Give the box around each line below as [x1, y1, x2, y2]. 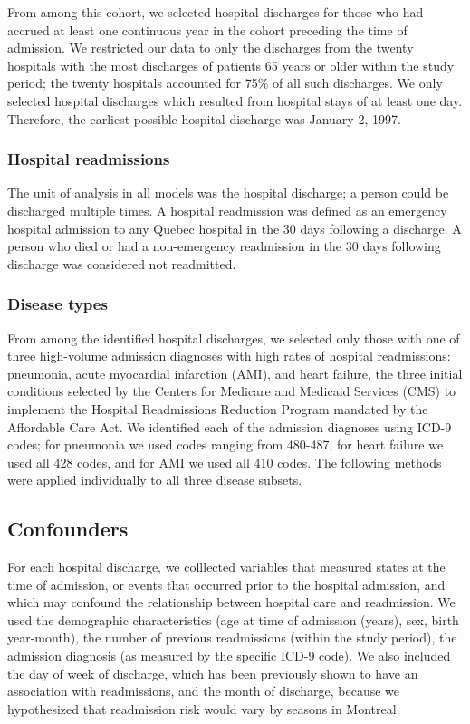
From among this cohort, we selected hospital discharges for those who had [7, 3, 424, 21]
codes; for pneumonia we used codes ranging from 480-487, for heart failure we [7, 435, 444, 454]
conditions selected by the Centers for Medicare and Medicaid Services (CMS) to [7, 381, 456, 401]
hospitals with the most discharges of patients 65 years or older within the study [7, 55, 455, 74]
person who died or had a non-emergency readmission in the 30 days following [7, 237, 441, 256]
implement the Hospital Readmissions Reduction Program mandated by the [7, 399, 428, 418]
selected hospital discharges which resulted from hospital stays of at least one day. [7, 91, 463, 110]
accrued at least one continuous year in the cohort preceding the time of [7, 20, 408, 39]
